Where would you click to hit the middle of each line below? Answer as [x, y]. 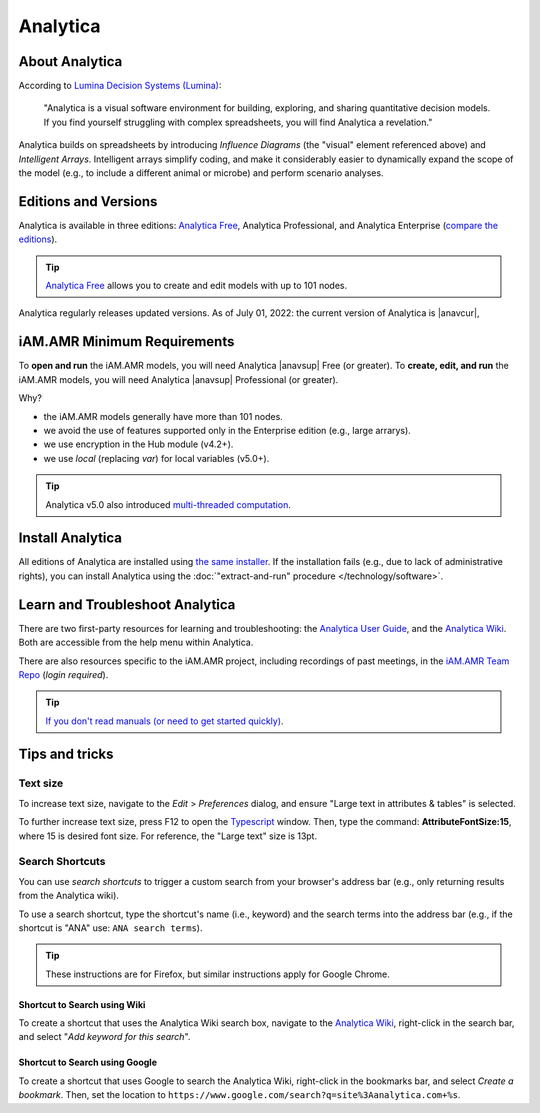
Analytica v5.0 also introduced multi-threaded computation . [168, 504]
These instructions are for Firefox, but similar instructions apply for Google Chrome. [217, 974]
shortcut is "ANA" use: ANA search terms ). [110, 927]
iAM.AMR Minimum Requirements [126, 341]
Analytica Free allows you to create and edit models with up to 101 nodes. [196, 286]
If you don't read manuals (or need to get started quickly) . [164, 721]
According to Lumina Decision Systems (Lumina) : [120, 86]
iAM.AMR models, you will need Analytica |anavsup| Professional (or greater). [178, 379]
